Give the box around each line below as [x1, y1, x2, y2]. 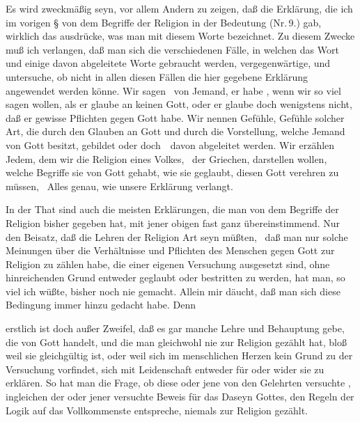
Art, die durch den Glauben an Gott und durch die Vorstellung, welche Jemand [6, 124, 345, 139]
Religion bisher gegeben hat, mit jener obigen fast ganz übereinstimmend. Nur [6, 215, 341, 230]
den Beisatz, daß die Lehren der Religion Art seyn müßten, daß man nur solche [6, 229, 348, 244]
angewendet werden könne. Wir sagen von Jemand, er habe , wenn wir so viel [6, 83, 341, 97]
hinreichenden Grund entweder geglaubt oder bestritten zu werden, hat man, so [6, 270, 345, 285]
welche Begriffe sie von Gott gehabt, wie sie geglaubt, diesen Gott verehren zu [6, 165, 339, 180]
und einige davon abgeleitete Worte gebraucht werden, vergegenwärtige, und [6, 56, 331, 70]
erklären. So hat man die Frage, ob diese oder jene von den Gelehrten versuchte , [6, 375, 351, 390]
